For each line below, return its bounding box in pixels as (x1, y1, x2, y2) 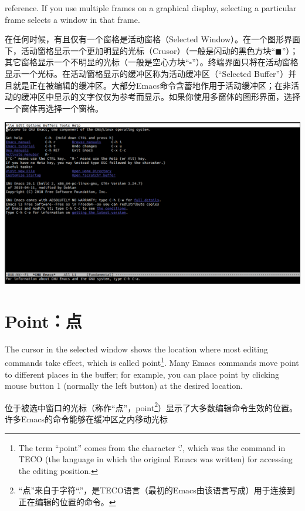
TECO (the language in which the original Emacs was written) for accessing (18, 453, 293, 465)
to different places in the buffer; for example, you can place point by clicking (5, 368, 280, 380)
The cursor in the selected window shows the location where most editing (5, 342, 268, 355)
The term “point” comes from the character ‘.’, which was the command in (18, 441, 286, 453)
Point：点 (5, 308, 82, 332)
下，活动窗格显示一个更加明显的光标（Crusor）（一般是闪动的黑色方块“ (5, 44, 275, 56)
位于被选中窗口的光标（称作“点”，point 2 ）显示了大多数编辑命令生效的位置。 (5, 399, 297, 413)
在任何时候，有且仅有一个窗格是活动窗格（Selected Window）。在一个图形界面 (5, 33, 300, 45)
